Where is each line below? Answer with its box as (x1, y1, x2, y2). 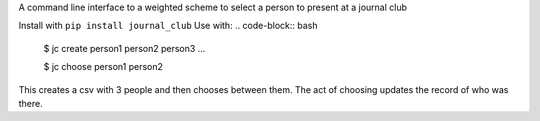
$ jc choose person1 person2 (43, 61, 164, 73)
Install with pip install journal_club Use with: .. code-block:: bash (18, 20, 318, 32)
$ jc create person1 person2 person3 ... (43, 42, 206, 54)
